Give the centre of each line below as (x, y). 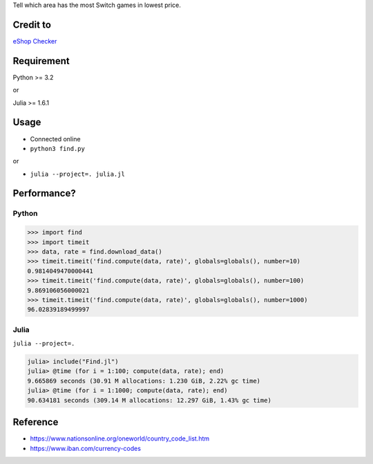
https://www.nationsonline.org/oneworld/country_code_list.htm (120, 438)
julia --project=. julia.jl (78, 174)
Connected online (55, 139)
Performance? (44, 193)
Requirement (41, 61)
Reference (36, 422)
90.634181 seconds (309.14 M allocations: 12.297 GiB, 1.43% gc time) (150, 400)
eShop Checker (35, 41)
